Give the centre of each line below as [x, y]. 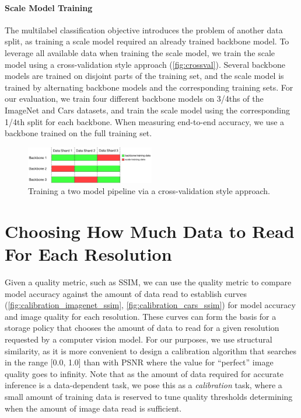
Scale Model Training [49, 7]
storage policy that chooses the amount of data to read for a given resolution [142, 328]
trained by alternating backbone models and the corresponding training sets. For [149, 87]
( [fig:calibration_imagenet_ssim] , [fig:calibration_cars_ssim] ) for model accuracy [150, 305]
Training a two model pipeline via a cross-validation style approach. [149, 191]
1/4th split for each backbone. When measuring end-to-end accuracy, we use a [145, 121]
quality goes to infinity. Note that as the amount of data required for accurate [144, 373]
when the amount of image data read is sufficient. [93, 408]
